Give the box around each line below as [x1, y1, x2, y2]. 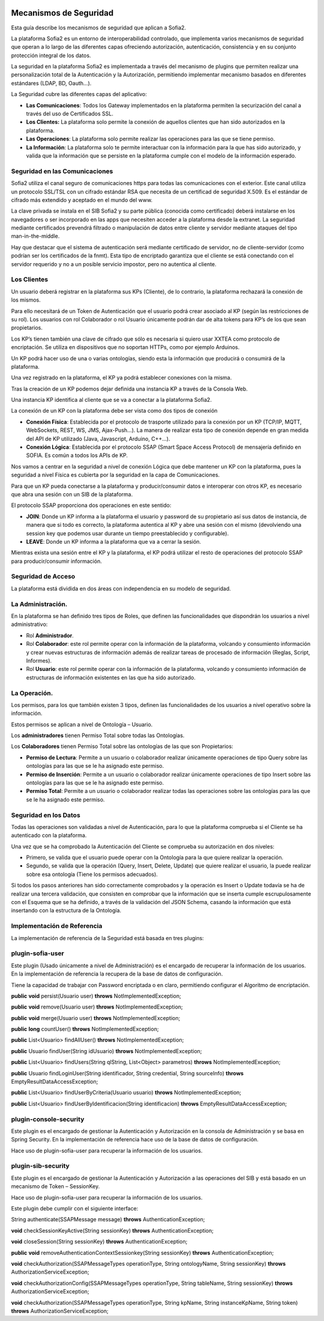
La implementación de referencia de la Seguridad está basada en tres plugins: [11, 934, 204, 941]
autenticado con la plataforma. [11, 832, 87, 839]
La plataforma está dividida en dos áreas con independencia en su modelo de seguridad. [11, 585, 231, 592]
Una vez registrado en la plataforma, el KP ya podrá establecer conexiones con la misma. [11, 374, 232, 381]
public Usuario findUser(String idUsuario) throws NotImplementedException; [11, 1047, 202, 1054]
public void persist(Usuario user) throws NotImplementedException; [11, 992, 181, 1000]
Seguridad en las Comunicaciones [11, 167, 113, 175]
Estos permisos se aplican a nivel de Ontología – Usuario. [11, 721, 153, 728]
